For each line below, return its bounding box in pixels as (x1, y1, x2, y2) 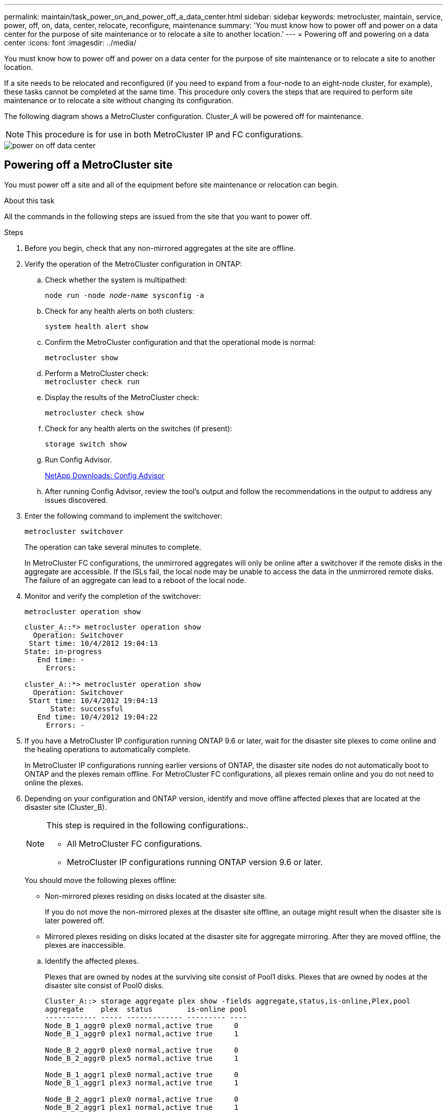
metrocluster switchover (24, 527, 123, 536)
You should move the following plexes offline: (24, 875, 177, 885)
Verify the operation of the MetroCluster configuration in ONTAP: (24, 259, 242, 268)
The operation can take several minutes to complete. (24, 542, 202, 551)
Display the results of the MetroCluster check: (45, 392, 200, 402)
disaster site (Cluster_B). (24, 802, 107, 811)
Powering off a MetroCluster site (4, 158, 173, 172)
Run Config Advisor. (45, 455, 112, 464)
